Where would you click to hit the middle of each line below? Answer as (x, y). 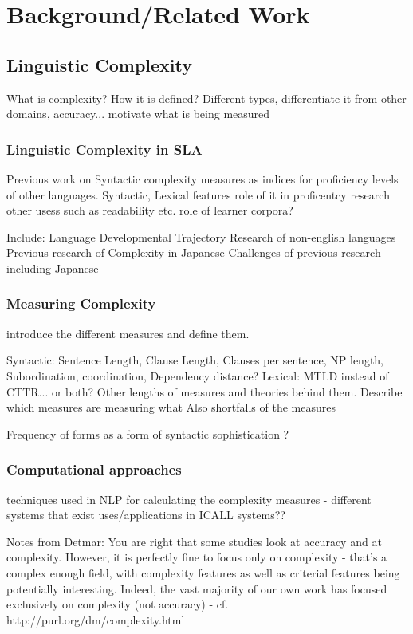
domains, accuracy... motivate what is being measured (138, 114)
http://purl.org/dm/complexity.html (96, 619)
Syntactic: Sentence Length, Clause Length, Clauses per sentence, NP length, (195, 360)
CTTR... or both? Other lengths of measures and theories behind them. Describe (205, 391)
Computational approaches (94, 469)
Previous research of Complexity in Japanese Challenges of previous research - (197, 252)
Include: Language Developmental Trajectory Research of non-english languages (201, 236)
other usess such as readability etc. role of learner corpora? (150, 210)
